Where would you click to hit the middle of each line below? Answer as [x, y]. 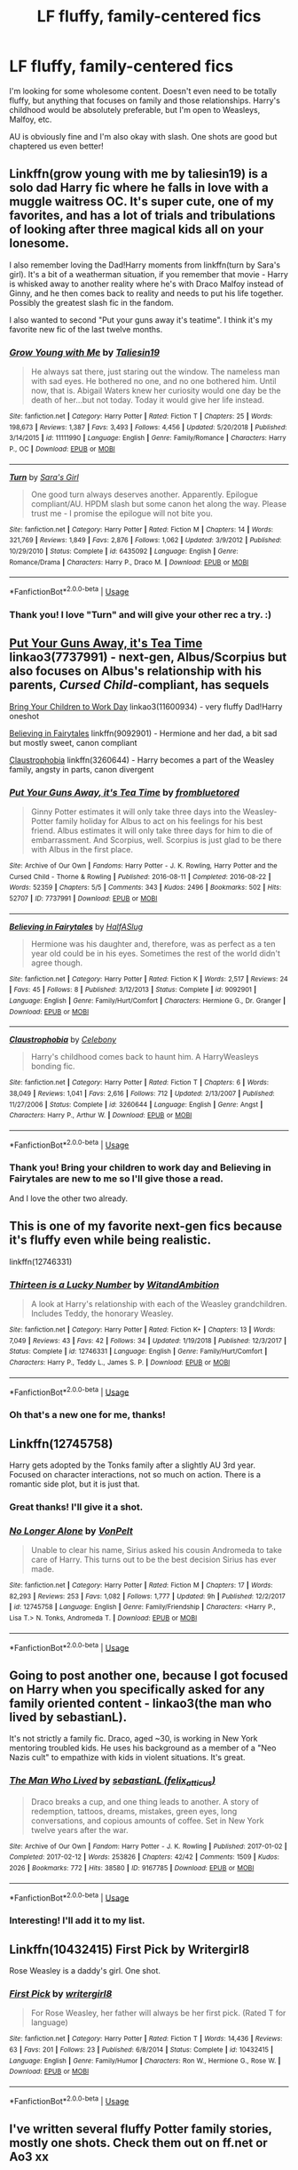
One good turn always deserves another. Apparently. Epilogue [145, 494]
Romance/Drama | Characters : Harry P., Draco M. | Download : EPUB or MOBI [129, 562]
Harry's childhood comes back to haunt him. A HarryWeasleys [145, 1057]
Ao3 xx [29, 2157]
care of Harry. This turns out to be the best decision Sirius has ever [153, 1560]
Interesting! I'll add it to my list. [77, 1920]
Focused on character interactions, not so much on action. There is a [135, 1474]
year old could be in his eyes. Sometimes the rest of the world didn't [156, 953]
